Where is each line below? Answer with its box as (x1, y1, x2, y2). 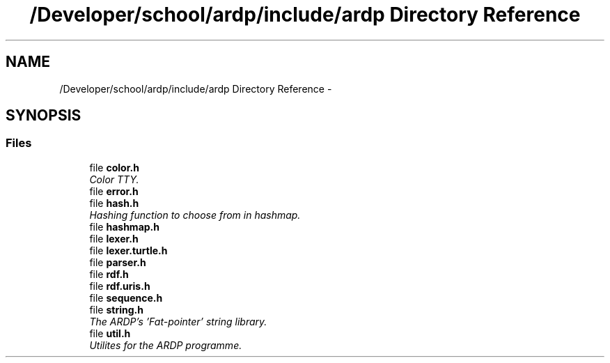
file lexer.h (89, 232, 139, 245)
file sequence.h (89, 291, 163, 304)
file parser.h (89, 256, 146, 268)
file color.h (89, 161, 139, 173)
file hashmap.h (89, 220, 159, 233)
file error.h (89, 185, 139, 197)
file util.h (89, 327, 131, 339)
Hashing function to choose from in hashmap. (89, 208, 301, 221)
